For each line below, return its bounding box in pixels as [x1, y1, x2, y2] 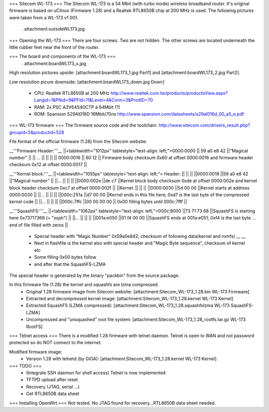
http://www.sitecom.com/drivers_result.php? [158, 122, 251, 128]
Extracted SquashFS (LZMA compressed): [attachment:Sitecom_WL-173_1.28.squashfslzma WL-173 [26, 302, 230, 309]
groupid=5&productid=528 [9, 129, 64, 135]
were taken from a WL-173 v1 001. [9, 14, 79, 20]
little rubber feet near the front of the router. [9, 44, 100, 50]
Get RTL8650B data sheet [26, 391, 80, 397]
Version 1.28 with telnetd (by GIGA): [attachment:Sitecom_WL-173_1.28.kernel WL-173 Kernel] [26, 356, 217, 362]
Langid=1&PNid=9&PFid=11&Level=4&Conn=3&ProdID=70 [34, 97, 153, 103]
